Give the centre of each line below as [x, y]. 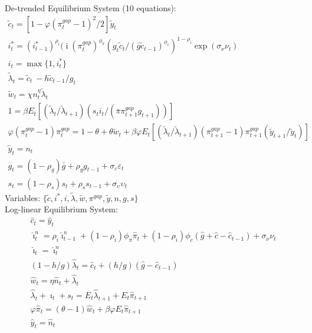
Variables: [23, 197]
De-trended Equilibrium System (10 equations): [91, 8]
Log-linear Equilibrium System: [61, 209]
